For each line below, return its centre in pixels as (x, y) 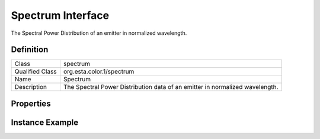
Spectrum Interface (60, 15)
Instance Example (45, 122)
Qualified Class (36, 72)
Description (31, 87)
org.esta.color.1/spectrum (99, 72)
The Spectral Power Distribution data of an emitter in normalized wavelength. (171, 87)
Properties (31, 103)
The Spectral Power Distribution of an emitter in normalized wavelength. (99, 33)
